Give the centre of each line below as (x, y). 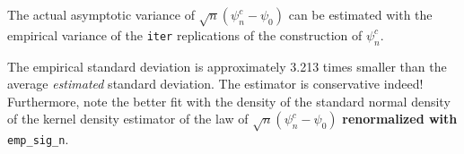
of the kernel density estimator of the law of (128, 119)
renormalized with (400, 119)
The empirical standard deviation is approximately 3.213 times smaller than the (227, 66)
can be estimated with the (360, 14)
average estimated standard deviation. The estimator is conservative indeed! (215, 84)
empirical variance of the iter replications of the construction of (185, 34)
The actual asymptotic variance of (101, 14)
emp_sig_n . (38, 139)
